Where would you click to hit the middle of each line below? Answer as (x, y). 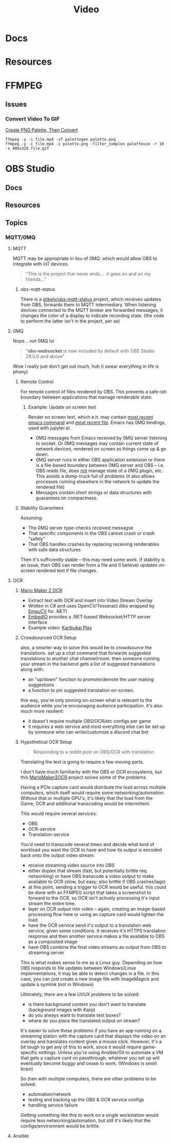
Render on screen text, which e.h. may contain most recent (90, 417)
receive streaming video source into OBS (71, 865)
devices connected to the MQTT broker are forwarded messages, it (92, 310)
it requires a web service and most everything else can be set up (97, 726)
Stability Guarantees (42, 508)
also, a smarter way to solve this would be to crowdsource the (86, 647)
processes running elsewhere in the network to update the (98, 481)
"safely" (36, 538)
